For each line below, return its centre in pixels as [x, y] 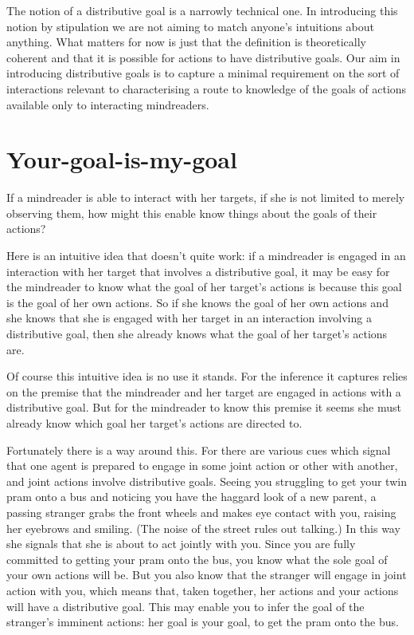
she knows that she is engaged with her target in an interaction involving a [189, 318]
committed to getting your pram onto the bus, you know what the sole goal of [197, 559]
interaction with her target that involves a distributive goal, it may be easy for [198, 271]
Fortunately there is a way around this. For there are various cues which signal [199, 450]
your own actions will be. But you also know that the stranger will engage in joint [207, 575]
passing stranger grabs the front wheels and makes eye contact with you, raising [201, 512]
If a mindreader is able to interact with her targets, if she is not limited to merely [206, 197]
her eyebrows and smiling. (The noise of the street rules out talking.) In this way [203, 528]
